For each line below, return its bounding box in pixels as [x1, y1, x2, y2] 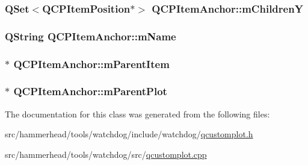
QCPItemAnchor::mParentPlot [13, 84, 167, 99]
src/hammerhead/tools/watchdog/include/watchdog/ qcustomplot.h [5, 128, 253, 140]
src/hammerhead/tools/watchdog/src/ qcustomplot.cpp [5, 148, 207, 160]
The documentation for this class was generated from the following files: [5, 107, 270, 120]
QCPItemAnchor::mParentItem [13, 56, 170, 71]
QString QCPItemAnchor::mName [5, 28, 176, 43]
